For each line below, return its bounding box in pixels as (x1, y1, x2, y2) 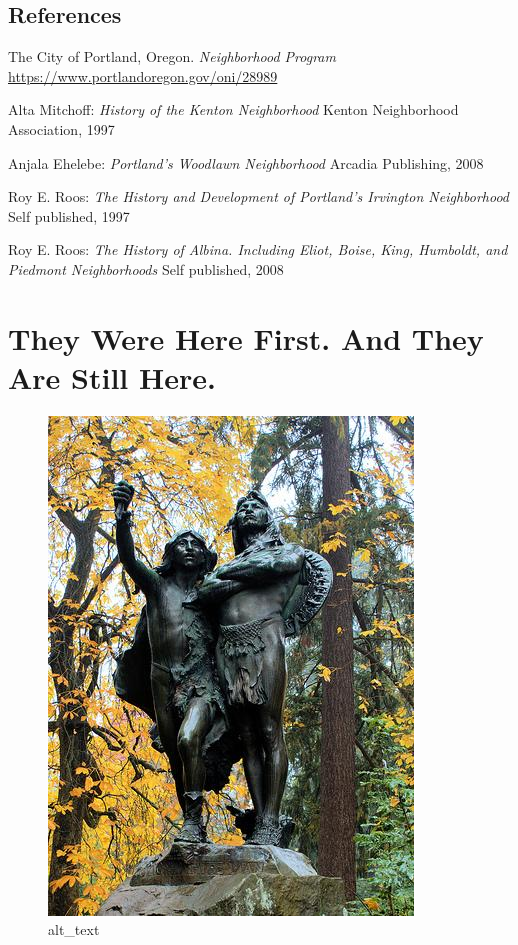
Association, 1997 (8, 118, 115, 139)
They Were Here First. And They (8, 317, 484, 358)
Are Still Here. (8, 356, 216, 397)
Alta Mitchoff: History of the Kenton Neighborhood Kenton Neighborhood (8, 99, 459, 120)
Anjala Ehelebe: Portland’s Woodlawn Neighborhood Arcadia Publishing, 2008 (8, 152, 484, 173)
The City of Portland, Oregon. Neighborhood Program (8, 46, 336, 67)
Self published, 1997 (8, 205, 130, 226)
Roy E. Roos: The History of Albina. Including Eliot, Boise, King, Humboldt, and (8, 239, 508, 260)
